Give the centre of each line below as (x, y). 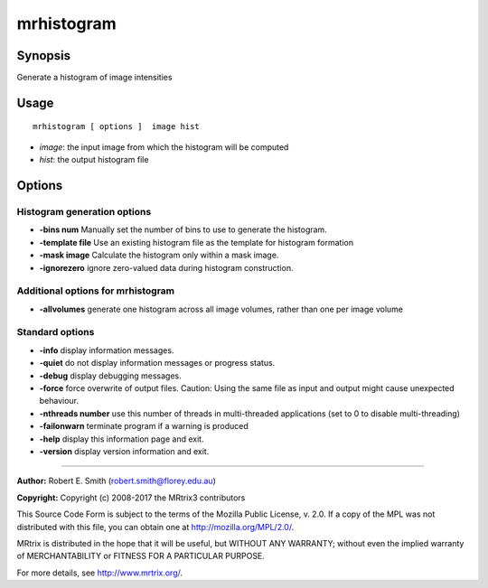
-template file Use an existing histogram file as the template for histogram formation (197, 242)
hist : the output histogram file (94, 160)
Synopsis (44, 56)
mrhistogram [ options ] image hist (117, 127)
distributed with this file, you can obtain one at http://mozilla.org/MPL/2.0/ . (155, 527)
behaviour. (59, 401)
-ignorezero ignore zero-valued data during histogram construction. (166, 267)
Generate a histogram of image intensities (94, 78)
